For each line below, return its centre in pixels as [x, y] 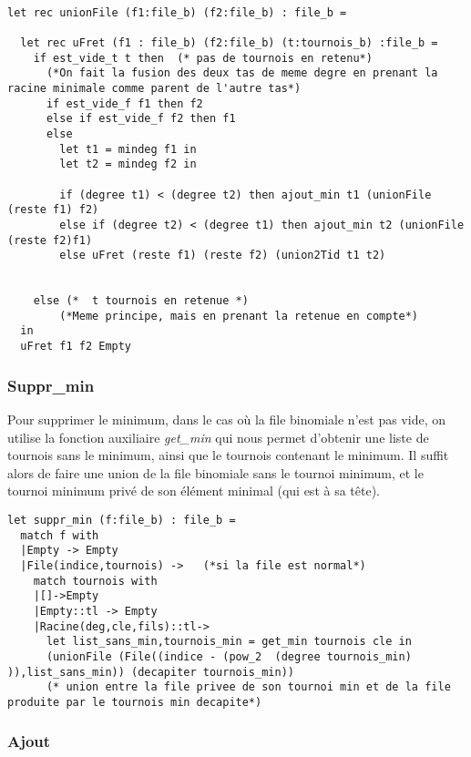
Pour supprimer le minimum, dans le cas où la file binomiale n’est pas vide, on [226, 419]
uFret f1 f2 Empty [76, 347]
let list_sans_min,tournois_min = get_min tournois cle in [229, 642]
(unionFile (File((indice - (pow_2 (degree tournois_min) [229, 656]
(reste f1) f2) [53, 210]
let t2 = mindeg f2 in [128, 164]
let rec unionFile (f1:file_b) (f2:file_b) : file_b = [177, 12]
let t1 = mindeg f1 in [128, 149]
